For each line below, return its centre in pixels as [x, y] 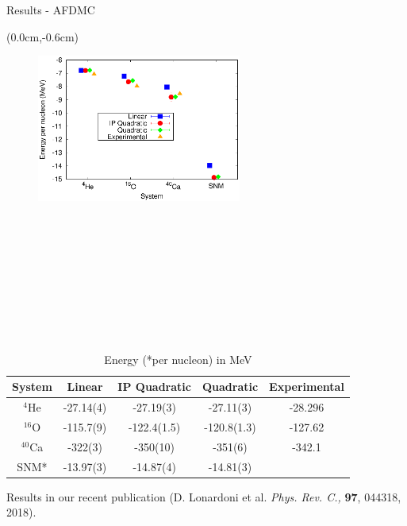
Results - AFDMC [51, 10]
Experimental [307, 387]
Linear [85, 387]
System [32, 387]
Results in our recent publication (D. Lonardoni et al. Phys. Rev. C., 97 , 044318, [204, 496]
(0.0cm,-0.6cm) [42, 36]
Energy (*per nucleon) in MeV [178, 359]
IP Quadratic [154, 387]
